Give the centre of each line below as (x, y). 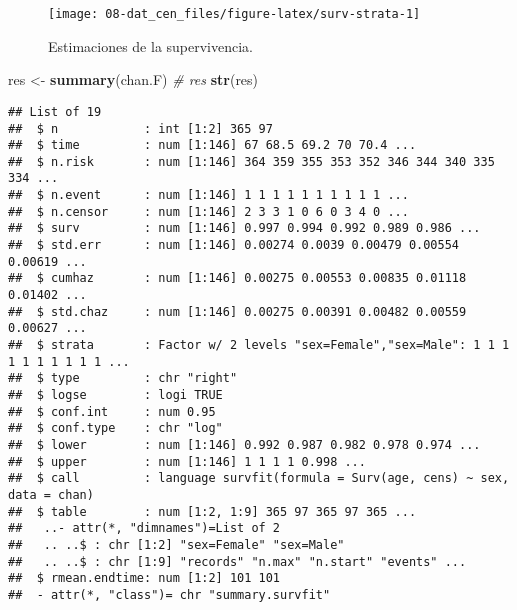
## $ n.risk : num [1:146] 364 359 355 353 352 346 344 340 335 (251, 161)
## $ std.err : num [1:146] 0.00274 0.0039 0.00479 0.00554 (234, 245)
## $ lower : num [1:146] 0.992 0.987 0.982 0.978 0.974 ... (244, 444)
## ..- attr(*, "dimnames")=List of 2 (144, 528)
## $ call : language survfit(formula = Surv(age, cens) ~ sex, (259, 478)
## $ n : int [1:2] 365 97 (140, 128)
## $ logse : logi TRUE (115, 395)
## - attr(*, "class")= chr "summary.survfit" (169, 594)
